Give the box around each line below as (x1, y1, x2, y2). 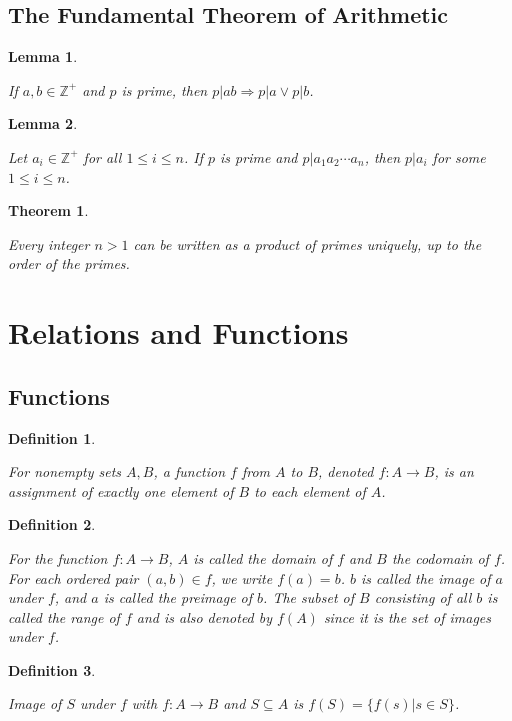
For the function (8, 547, 108, 568)
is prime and (220, 146, 298, 167)
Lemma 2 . (8, 113, 78, 134)
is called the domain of (193, 547, 333, 568)
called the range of (8, 606, 120, 627)
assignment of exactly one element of (8, 480, 234, 501)
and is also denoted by (136, 606, 273, 627)
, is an (434, 461, 474, 482)
